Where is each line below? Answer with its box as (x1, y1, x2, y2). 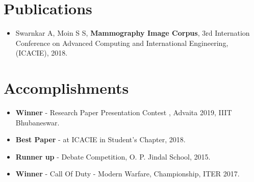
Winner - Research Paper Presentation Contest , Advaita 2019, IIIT (15, 107, 232, 118)
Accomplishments (4, 77, 129, 98)
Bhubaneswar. (15, 117, 60, 127)
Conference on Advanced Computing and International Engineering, (15, 37, 228, 48)
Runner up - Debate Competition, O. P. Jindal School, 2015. (15, 151, 211, 162)
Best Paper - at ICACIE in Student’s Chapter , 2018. (15, 134, 186, 145)
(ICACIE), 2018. (15, 47, 68, 58)
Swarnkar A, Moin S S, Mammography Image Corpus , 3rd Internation (15, 28, 250, 38)
